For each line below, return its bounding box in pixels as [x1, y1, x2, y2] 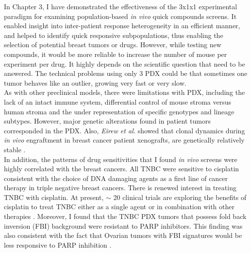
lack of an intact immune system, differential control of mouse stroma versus [4, 96, 232, 107]
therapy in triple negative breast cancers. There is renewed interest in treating [4, 182, 236, 193]
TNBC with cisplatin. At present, [4, 192, 104, 202]
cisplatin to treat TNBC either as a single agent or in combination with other [4, 201, 235, 212]
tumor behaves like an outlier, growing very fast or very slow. [4, 77, 186, 88]
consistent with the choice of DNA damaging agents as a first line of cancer [4, 173, 228, 183]
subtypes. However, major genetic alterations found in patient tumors [4, 116, 211, 126]
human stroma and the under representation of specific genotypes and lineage [4, 106, 234, 116]
